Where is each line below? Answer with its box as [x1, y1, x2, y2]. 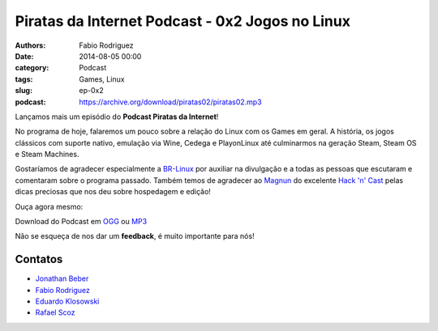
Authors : [15, 40, 46, 50]
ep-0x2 [79, 86, 105, 95]
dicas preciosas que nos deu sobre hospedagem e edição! [15, 187, 211, 197]
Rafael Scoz [35, 308, 76, 317]
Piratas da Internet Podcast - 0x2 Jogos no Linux [15, 12, 350, 30]
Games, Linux [79, 74, 125, 84]
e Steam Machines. [15, 150, 79, 159]
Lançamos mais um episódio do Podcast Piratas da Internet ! [15, 112, 219, 121]
